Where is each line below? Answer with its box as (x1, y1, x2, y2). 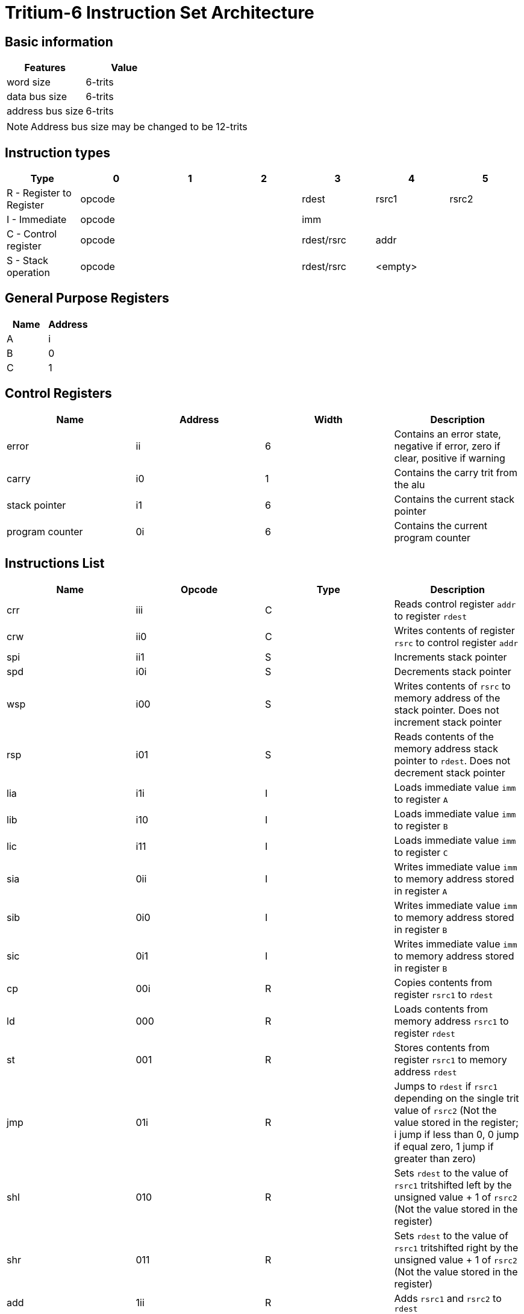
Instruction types (5, 145, 111, 160)
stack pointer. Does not (394, 703, 499, 716)
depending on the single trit (394, 1092, 519, 1104)
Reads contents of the (394, 730, 494, 743)
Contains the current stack (394, 492, 515, 505)
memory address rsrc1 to (394, 1014, 509, 1027)
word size (7, 76, 51, 89)
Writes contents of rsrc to (394, 679, 511, 692)
